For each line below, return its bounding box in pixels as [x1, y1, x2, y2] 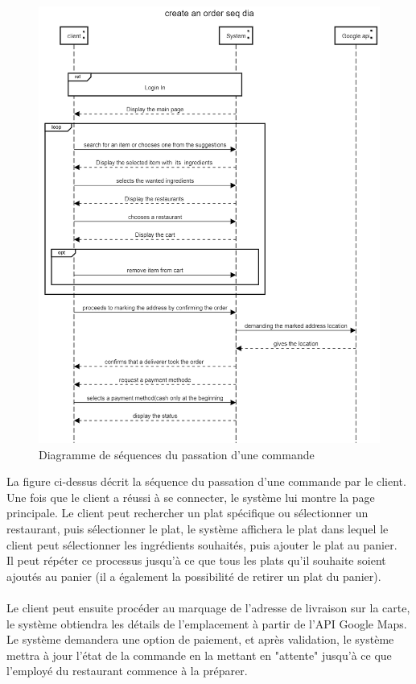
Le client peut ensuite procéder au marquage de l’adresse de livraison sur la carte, [6, 599, 410, 616]
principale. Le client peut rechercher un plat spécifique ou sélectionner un [6, 504, 369, 521]
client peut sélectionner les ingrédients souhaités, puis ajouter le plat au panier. [6, 536, 397, 553]
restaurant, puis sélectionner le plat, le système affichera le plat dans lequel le [6, 520, 389, 537]
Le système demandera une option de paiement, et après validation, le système [6, 631, 394, 648]
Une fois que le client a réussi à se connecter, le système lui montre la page [6, 488, 375, 505]
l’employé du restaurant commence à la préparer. [6, 662, 248, 679]
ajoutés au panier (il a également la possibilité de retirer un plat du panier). [6, 567, 381, 584]
